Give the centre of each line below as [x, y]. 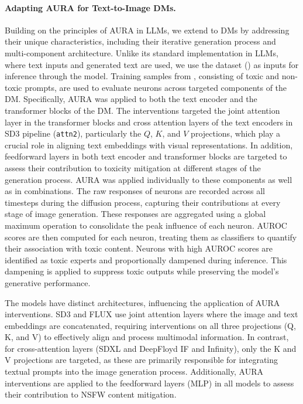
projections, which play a [236, 133]
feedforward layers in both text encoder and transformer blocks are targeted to [146, 156]
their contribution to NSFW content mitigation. [91, 394]
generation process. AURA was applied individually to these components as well [149, 179]
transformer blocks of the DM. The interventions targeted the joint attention [142, 110]
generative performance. [48, 282]
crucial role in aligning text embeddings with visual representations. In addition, [149, 145]
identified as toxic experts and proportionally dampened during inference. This [146, 259]
